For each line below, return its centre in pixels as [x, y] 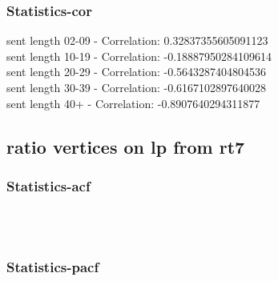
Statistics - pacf [53, 267]
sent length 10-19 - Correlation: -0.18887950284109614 [139, 56]
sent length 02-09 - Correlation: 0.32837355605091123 [137, 40]
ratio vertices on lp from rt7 [126, 146]
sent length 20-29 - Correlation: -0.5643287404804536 [137, 72]
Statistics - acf [48, 185]
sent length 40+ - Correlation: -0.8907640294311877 [133, 103]
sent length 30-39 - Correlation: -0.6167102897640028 [137, 87]
